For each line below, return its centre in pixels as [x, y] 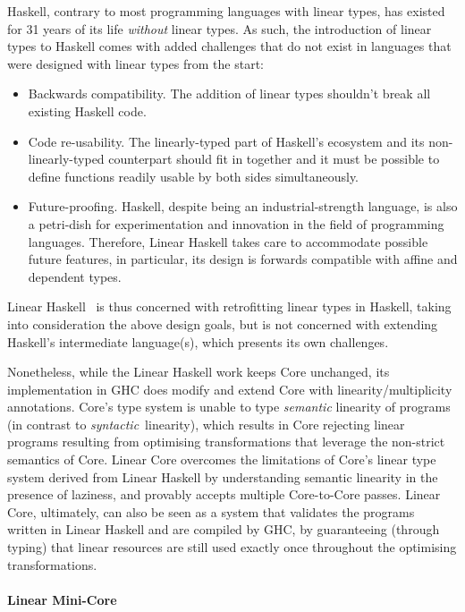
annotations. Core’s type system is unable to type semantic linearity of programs [229, 407]
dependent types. [75, 276]
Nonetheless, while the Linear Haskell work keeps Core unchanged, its [199, 372]
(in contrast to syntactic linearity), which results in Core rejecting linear [206, 424]
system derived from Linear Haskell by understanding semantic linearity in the [223, 476]
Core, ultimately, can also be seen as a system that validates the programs [211, 511]
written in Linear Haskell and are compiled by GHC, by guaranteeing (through [224, 529]
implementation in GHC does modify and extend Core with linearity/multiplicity [230, 389]
